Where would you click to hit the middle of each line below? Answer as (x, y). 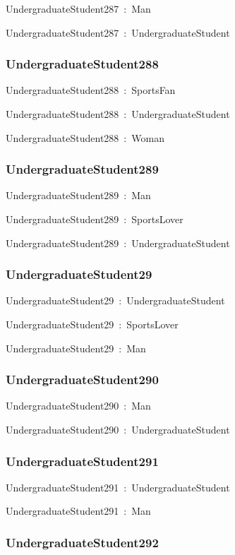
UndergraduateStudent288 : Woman (85, 137)
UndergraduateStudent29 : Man (76, 348)
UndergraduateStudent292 (82, 542)
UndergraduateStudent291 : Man (78, 511)
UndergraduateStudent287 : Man (78, 8)
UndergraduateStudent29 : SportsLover (92, 324)
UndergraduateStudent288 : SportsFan (91, 90)
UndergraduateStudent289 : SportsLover (95, 219)
